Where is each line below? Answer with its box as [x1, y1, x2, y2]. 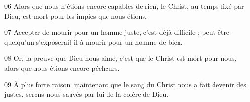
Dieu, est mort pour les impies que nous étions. [4, 10, 147, 21]
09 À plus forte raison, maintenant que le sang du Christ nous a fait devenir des [4, 79, 246, 89]
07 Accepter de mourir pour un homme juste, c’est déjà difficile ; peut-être [4, 27, 230, 37]
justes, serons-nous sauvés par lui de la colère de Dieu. [4, 89, 169, 99]
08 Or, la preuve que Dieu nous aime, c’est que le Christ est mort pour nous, [4, 53, 237, 63]
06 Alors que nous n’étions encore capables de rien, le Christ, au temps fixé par [4, 1, 244, 11]
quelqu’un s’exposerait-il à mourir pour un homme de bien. [4, 36, 183, 47]
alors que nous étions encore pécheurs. [4, 62, 120, 73]
